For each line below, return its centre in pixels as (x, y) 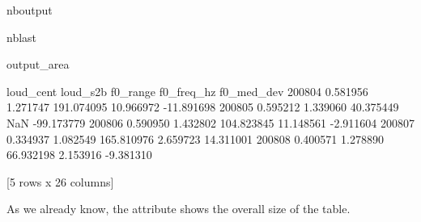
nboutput (30, 10)
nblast (22, 37)
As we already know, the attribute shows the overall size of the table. (179, 209)
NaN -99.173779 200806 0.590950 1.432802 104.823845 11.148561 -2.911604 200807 (210, 122)
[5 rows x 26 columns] (60, 181)
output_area (38, 64)
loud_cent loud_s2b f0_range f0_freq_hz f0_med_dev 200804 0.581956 (187, 91)
